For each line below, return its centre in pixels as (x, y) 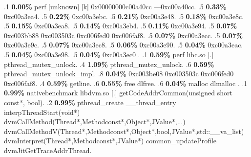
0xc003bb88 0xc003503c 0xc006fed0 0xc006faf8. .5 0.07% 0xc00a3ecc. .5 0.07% (124, 35)
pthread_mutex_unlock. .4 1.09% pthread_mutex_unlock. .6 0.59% (109, 64)
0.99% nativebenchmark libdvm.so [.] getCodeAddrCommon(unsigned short (118, 93)
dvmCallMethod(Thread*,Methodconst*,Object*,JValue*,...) (95, 122)
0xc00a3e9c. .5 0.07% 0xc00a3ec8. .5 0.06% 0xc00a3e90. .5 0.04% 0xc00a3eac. (124, 45)
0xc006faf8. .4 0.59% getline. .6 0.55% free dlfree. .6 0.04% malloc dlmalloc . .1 (126, 83)
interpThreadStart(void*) (42, 112)
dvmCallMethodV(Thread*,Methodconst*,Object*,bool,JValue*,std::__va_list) (124, 131)
